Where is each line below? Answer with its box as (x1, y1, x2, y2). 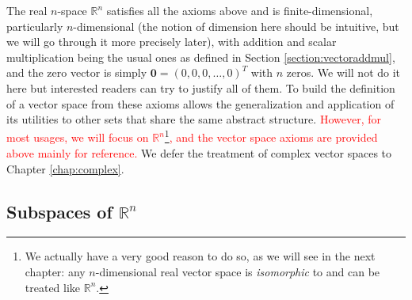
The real (6, 2, 48, 18)
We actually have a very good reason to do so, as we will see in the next (25, 248, 376, 264)
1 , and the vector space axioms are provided (164, 127, 378, 146)
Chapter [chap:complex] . (6, 160, 124, 177)
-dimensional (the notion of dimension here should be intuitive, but (73, 17, 399, 34)
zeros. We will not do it (286, 64, 401, 81)
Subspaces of (6, 199, 113, 223)
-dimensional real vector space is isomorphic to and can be (95, 263, 380, 279)
